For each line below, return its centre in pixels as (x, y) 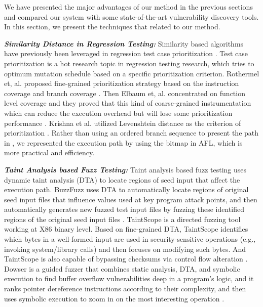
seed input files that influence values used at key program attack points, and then (131, 199)
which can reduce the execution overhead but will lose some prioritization (118, 113)
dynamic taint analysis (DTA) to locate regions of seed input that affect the (122, 179)
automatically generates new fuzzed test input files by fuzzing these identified (124, 209)
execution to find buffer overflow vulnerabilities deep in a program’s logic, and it (129, 278)
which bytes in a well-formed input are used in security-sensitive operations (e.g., (130, 239)
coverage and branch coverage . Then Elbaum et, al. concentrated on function (125, 93)
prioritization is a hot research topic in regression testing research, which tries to (129, 63)
